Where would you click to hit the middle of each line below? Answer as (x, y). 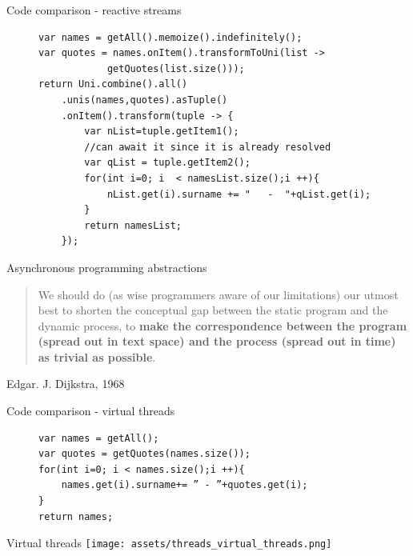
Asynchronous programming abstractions (107, 267)
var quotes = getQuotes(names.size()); (144, 454)
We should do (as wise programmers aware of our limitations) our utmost (218, 294)
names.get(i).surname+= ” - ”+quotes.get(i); (184, 485)
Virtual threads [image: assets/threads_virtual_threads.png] (169, 543)
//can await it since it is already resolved (208, 147)
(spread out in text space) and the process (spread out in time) (217, 341)
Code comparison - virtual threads (91, 411)
